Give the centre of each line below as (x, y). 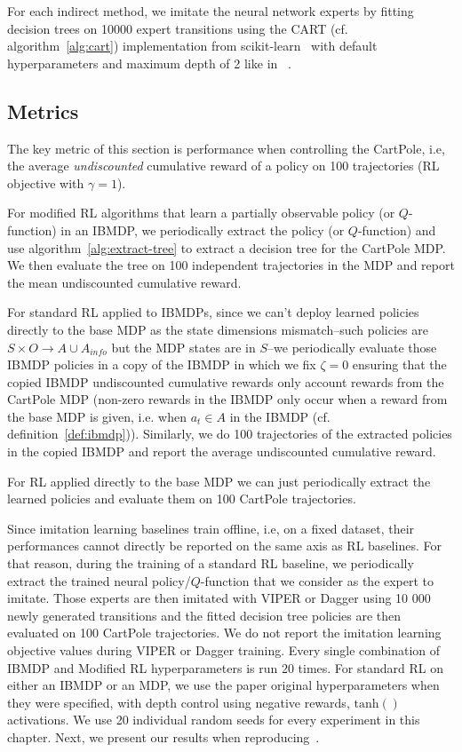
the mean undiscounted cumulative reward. (124, 282)
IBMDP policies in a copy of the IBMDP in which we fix (162, 364)
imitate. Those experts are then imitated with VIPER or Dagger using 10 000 (219, 598)
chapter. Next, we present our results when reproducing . (163, 736)
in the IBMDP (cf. (280, 416)
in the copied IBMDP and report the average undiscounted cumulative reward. (222, 451)
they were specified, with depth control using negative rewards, (179, 702)
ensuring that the (399, 364)
